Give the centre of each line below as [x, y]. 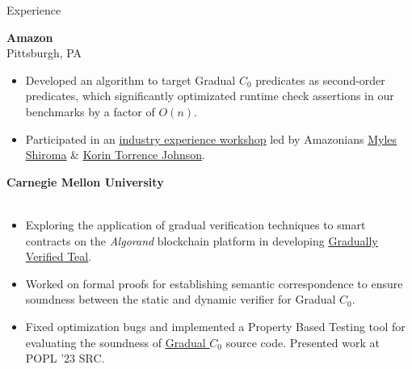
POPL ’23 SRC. [65, 358]
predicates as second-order [320, 80]
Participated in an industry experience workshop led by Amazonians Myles [211, 138]
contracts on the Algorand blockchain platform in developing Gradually [202, 240]
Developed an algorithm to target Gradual [130, 80]
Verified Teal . [59, 256]
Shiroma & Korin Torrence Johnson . [115, 155]
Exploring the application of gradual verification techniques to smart [195, 224]
